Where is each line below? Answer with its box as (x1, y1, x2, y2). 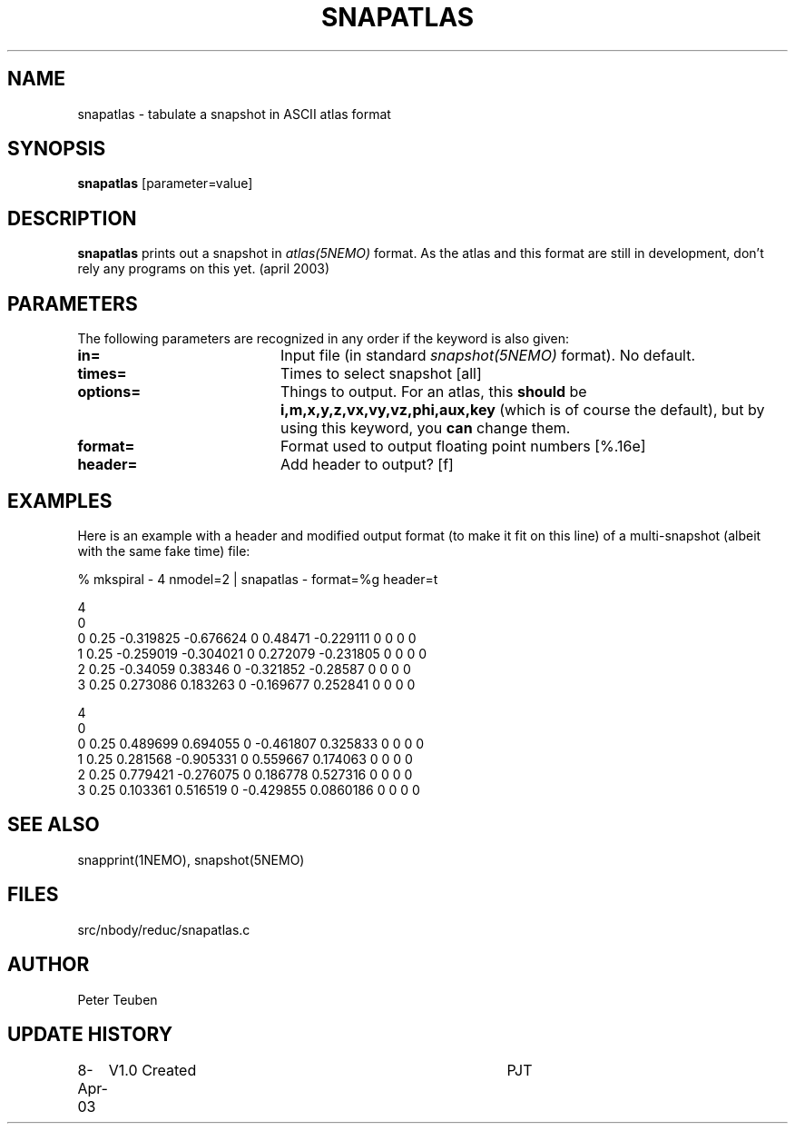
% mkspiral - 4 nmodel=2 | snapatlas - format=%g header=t (77, 570, 438, 587)
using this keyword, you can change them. (280, 419, 571, 438)
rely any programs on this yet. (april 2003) (77, 261, 330, 277)
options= (77, 382, 142, 402)
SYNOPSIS (7, 137, 106, 161)
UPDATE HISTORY (7, 1022, 173, 1046)
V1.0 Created (108, 1061, 197, 1080)
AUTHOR (7, 953, 90, 977)
